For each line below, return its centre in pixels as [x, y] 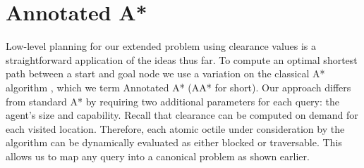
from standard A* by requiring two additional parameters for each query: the [173, 101]
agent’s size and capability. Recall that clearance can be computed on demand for [182, 115]
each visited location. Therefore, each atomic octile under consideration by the [175, 128]
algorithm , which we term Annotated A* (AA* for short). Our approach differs [178, 87]
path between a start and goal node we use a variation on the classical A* [165, 73]
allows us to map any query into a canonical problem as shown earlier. [158, 156]
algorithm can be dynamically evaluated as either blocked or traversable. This [174, 142]
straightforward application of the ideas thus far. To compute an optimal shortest [182, 59]
